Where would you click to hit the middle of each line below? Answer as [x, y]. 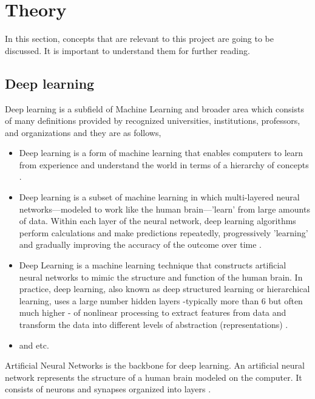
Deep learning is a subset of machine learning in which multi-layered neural [159, 197]
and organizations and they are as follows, [83, 132]
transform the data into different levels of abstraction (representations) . [154, 325]
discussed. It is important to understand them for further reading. [127, 50]
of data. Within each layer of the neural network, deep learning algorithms [157, 221]
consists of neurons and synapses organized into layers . [108, 389]
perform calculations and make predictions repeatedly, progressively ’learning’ [164, 232]
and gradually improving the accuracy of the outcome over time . [140, 244]
